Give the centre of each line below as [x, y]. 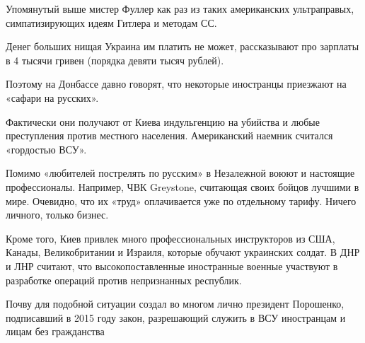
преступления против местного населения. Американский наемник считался [169, 135]
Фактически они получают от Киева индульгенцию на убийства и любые [163, 121]
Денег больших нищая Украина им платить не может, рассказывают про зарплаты [182, 46]
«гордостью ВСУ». [46, 149]
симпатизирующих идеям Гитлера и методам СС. [111, 22]
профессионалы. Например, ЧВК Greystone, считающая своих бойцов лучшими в [182, 186]
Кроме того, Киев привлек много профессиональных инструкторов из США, [170, 238]
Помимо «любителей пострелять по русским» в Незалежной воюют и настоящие [180, 173]
